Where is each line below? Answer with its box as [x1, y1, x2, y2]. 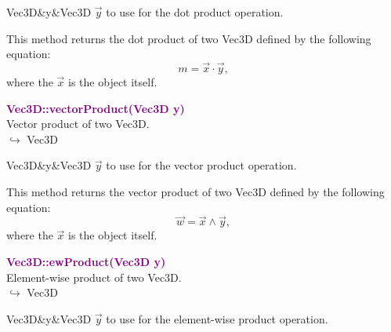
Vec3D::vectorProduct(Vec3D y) [6, 100, 185, 116]
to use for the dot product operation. [106, 4, 284, 20]
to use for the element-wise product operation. [106, 310, 328, 327]
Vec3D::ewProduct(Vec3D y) [6, 253, 166, 269]
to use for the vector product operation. [106, 157, 297, 173]
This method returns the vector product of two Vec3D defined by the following [6, 183, 385, 199]
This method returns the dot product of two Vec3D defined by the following [6, 30, 371, 46]
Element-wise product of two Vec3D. [6, 268, 182, 285]
